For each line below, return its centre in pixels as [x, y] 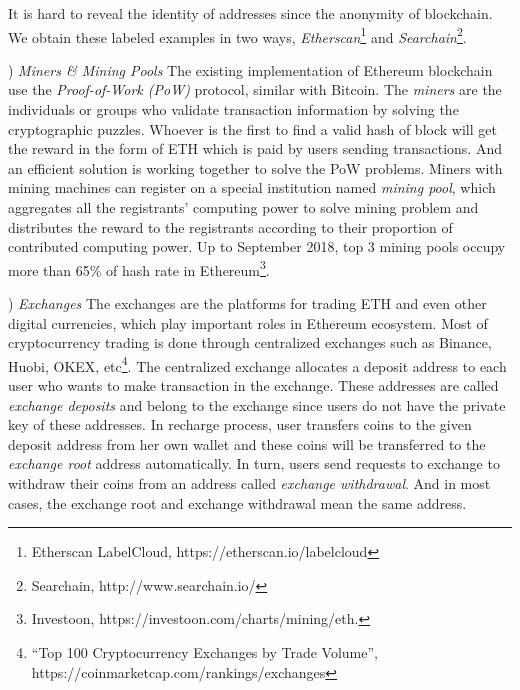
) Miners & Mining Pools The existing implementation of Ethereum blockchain [250, 69]
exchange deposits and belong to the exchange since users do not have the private [257, 404]
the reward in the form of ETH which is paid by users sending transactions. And [255, 148]
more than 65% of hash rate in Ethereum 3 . [139, 268]
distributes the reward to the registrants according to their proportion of [230, 226]
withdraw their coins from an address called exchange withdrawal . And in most [249, 483]
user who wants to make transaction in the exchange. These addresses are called [253, 385]
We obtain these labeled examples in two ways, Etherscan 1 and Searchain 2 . [237, 35]
